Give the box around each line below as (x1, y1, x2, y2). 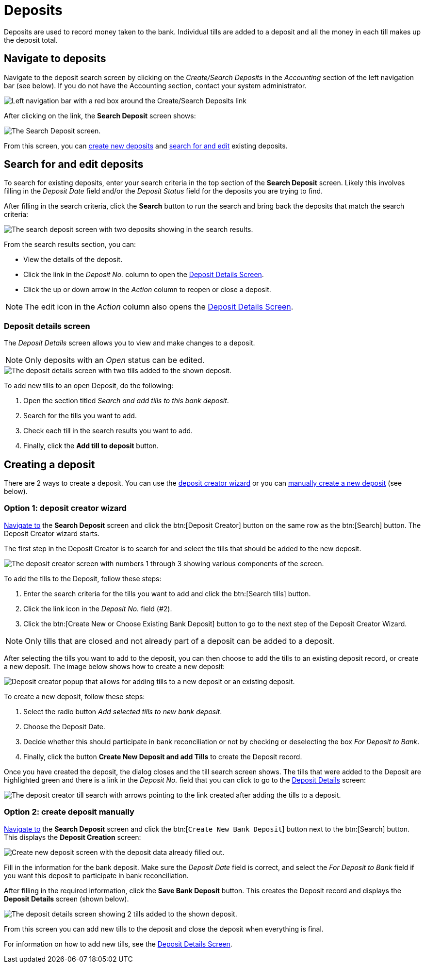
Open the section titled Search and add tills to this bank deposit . (23, 396, 229, 405)
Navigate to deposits (4, 52, 106, 65)
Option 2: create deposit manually (4, 807, 134, 817)
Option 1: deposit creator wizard (4, 503, 127, 513)
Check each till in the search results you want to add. (23, 426, 193, 435)
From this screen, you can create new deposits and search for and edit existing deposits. (4, 141, 288, 150)
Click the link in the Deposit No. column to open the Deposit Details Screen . (23, 270, 264, 279)
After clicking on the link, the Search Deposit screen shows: (4, 111, 196, 120)
